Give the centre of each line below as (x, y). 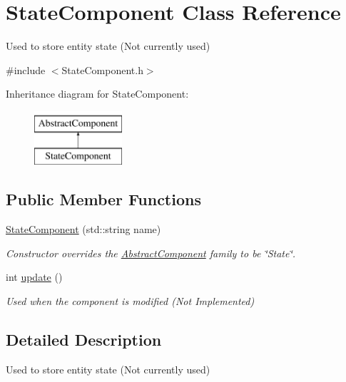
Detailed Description (84, 340)
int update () (34, 277)
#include (26, 69)
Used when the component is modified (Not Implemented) (130, 301)
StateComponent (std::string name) (83, 229)
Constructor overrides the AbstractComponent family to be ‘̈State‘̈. (151, 253)
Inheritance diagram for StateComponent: (97, 94)
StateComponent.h (102, 69)
